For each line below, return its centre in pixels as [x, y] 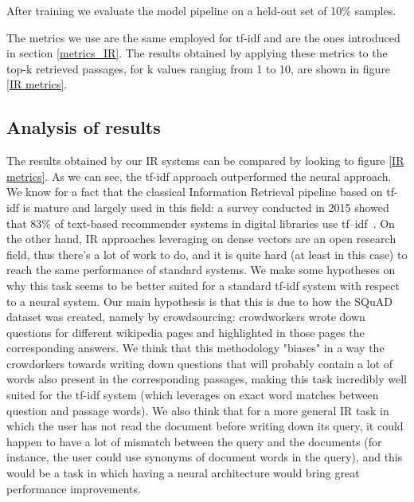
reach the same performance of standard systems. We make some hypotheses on [201, 270]
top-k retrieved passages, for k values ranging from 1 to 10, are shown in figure [199, 68]
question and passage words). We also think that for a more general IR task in [198, 410]
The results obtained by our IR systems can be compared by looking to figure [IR [205, 161]
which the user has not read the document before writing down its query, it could [205, 426]
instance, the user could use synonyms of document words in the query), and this [205, 457]
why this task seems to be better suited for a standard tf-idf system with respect [203, 285]
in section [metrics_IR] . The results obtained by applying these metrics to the [197, 53]
